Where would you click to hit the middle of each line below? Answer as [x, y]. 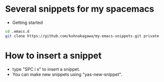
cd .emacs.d [17, 31]
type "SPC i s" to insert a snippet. [46, 69]
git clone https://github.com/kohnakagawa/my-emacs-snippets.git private [82, 36]
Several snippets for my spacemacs [80, 9]
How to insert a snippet [53, 55]
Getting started [27, 22]
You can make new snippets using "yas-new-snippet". [67, 74]
